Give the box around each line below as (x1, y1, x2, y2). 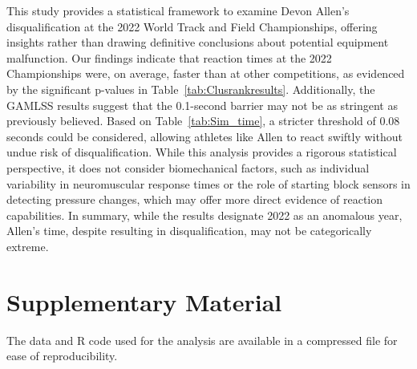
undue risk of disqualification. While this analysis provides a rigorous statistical (6, 144, 397, 160)
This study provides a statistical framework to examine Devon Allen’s (6, 2, 350, 18)
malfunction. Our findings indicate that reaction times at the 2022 (6, 49, 332, 66)
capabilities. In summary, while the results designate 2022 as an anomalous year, (6, 206, 403, 223)
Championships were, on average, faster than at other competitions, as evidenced (6, 65, 405, 82)
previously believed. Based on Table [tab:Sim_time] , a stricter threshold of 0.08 (6, 112, 400, 129)
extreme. (6, 237, 49, 254)
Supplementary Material (6, 285, 282, 318)
